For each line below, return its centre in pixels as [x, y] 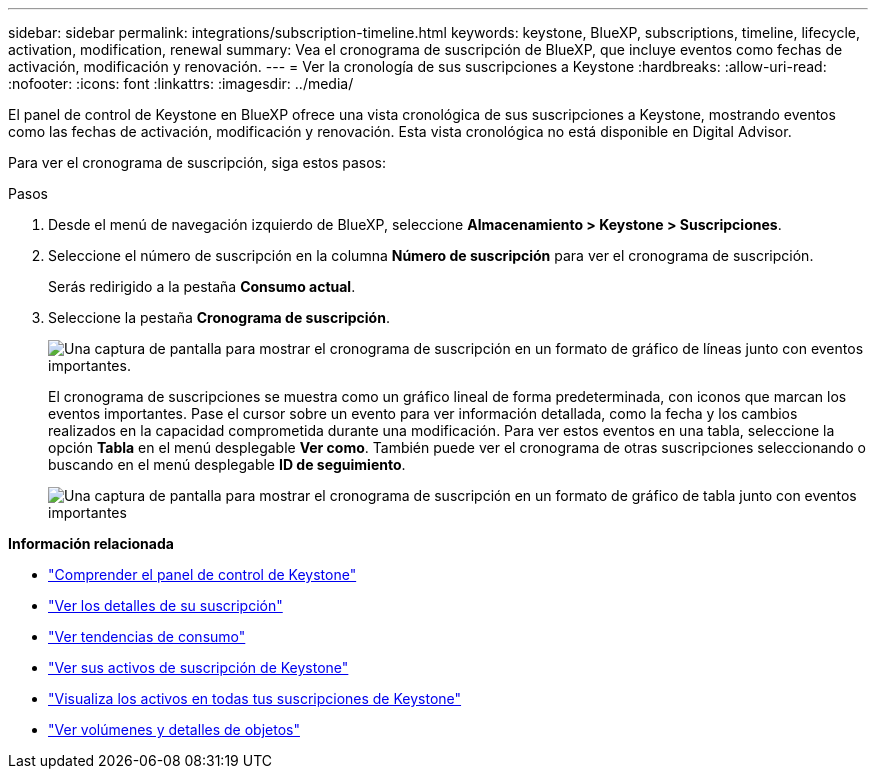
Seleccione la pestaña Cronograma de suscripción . [219, 317]
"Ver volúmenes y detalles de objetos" [174, 729]
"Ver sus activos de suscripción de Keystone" [198, 667]
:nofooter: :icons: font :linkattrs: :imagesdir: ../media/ [181, 83]
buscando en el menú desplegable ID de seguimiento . [227, 464]
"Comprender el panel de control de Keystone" [202, 574]
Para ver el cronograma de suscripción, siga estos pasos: [197, 162]
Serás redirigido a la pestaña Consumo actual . [202, 286]
